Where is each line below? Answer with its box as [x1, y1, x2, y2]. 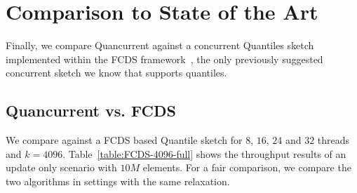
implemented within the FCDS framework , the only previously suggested [6, 51, 323, 66]
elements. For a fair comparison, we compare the [142, 160, 351, 175]
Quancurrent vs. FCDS [6, 100, 176, 121]
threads [317, 133, 350, 147]
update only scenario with [6, 160, 117, 175]
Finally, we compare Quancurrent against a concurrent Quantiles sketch [6, 38, 314, 53]
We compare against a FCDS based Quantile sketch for [6, 133, 243, 147]
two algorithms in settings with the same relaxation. [6, 173, 230, 188]
